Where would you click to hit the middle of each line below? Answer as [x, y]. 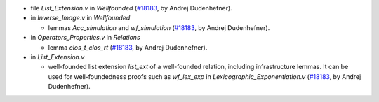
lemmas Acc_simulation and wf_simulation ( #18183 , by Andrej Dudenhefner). [159, 27]
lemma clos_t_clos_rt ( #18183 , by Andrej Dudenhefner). [128, 47]
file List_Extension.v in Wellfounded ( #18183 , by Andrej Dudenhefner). [132, 8]
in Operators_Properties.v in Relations [85, 38]
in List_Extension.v [58, 57]
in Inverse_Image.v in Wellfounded [80, 18]
